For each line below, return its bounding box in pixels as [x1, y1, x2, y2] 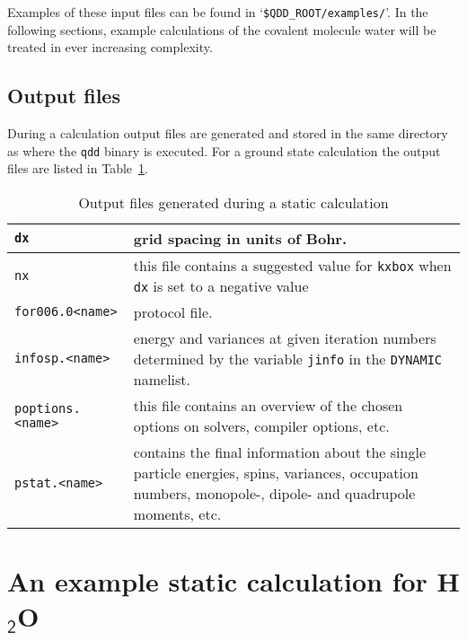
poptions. [14, 400, 81, 416]
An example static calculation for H [7, 563, 460, 600]
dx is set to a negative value [133, 275, 309, 296]
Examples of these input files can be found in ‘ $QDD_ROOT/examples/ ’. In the [7, 3, 428, 21]
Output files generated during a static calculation [78, 191, 389, 213]
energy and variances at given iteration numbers [133, 327, 436, 348]
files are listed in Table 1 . [7, 159, 148, 178]
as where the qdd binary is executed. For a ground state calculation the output [7, 141, 441, 160]
